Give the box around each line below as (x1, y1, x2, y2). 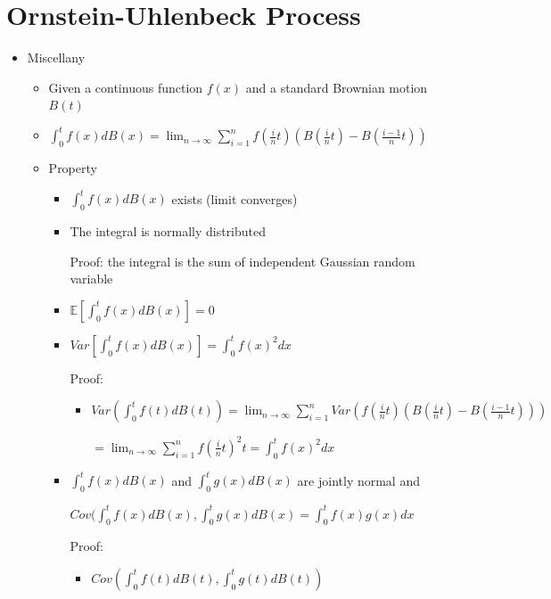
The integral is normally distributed (70, 222, 267, 241)
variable (70, 269, 113, 288)
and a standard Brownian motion (245, 78, 428, 96)
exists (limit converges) (171, 189, 298, 208)
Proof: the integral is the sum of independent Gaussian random (70, 251, 415, 270)
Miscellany (27, 48, 86, 67)
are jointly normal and (297, 471, 420, 489)
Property (48, 159, 97, 177)
